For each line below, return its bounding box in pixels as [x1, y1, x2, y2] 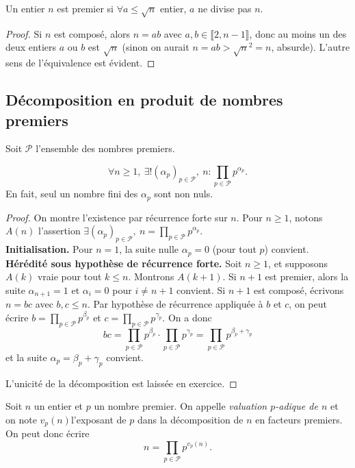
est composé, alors [53, 26, 131, 40]
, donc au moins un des [249, 26, 347, 40]
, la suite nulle [119, 242, 179, 256]
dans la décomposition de [137, 412, 244, 426]
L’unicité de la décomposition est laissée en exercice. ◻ [5, 375, 237, 390]
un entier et [34, 399, 83, 413]
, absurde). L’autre [271, 40, 350, 54]
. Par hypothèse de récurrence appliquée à [87, 297, 263, 311]
